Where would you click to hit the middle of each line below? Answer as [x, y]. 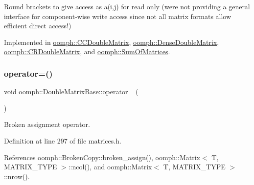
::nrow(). [17, 176]
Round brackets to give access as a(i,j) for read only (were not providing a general [127, 6]
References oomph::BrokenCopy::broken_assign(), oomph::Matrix [102, 157]
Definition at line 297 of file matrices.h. [63, 140]
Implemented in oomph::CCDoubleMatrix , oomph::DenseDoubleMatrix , [112, 42]
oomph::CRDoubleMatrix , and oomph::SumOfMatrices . [87, 51]
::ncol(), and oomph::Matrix [110, 167]
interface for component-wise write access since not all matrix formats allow [118, 16]
